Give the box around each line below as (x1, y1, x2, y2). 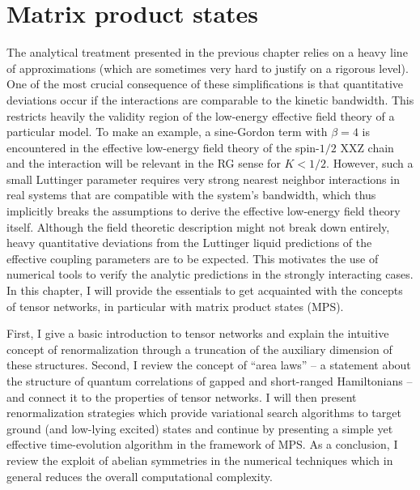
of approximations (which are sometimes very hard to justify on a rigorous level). (6, 59, 409, 76)
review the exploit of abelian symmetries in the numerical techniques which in (6, 451, 393, 468)
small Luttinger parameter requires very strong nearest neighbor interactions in (6, 170, 400, 187)
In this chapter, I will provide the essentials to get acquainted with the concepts (6, 282, 403, 299)
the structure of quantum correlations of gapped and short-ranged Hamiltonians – (6, 373, 413, 389)
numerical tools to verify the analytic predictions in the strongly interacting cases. (6, 266, 414, 283)
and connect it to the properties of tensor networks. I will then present (6, 388, 357, 405)
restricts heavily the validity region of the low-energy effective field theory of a (6, 107, 395, 124)
